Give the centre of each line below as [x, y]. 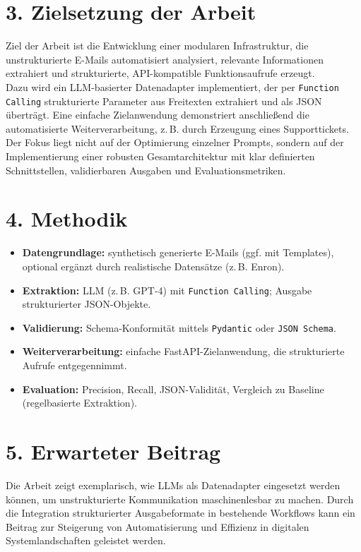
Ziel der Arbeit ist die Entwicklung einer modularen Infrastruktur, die [157, 46]
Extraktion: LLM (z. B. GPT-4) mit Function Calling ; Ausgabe [167, 290]
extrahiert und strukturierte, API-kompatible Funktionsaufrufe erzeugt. [160, 73]
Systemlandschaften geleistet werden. [86, 540]
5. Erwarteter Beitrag [113, 451]
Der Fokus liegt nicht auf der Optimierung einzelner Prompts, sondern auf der [175, 142]
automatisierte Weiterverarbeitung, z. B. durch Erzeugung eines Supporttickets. [177, 128]
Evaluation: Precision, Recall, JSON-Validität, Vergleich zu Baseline [173, 389]
